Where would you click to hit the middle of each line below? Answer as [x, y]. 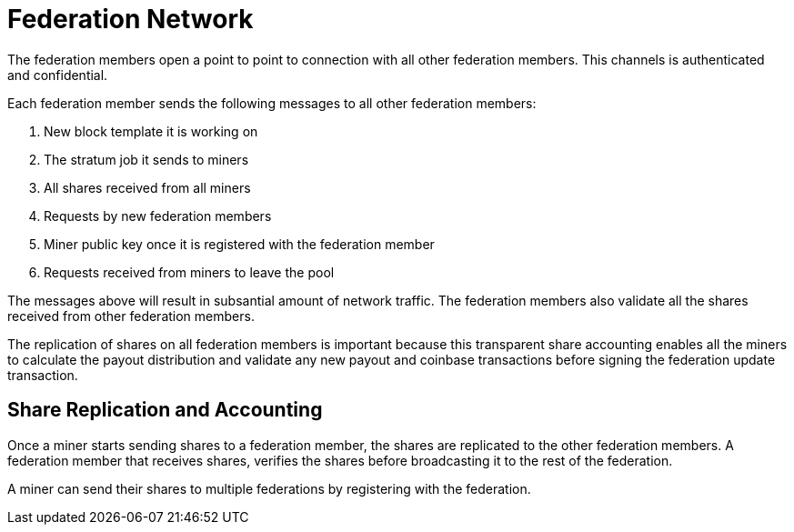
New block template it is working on [151, 131]
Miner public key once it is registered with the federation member [239, 244]
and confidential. [58, 75]
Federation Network [131, 19]
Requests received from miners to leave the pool [189, 272]
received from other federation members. [131, 316]
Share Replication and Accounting [165, 410]
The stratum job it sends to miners [146, 159]
